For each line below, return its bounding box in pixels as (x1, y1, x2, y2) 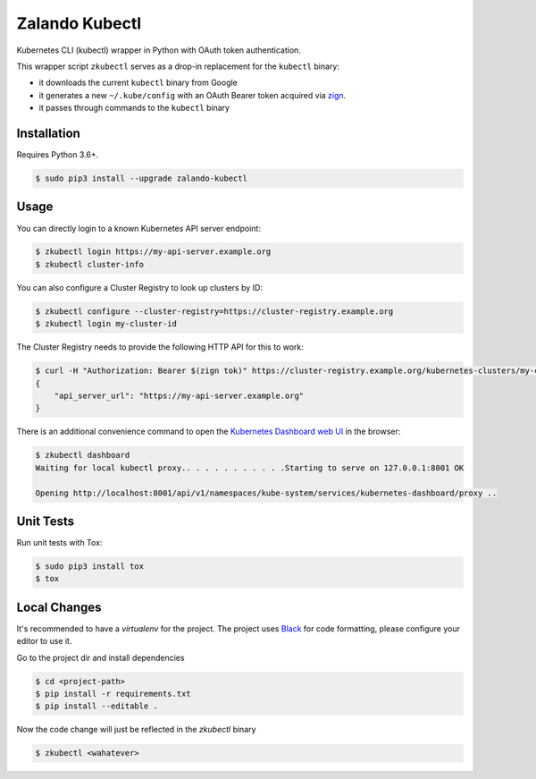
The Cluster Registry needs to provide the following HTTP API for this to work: (16, 342, 304, 352)
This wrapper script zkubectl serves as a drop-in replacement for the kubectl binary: (16, 61, 339, 72)
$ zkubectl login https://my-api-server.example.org (35, 247, 272, 257)
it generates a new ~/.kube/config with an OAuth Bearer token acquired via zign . (38, 89, 347, 100)
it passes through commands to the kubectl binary (38, 103, 230, 114)
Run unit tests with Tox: (16, 538, 103, 548)
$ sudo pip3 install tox (35, 562, 145, 572)
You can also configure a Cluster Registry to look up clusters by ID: (16, 282, 264, 292)
